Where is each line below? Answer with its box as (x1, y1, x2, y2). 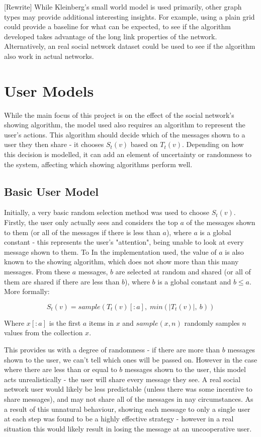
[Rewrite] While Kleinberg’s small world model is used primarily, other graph (4, 2, 242, 12)
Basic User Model (4, 183, 99, 199)
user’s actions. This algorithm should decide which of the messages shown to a (4, 129, 245, 139)
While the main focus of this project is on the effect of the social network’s (4, 109, 234, 120)
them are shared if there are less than (4, 276, 120, 286)
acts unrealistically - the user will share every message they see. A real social (4, 374, 241, 384)
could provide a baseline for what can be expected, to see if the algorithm (4, 21, 231, 32)
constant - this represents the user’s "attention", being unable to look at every (4, 237, 244, 247)
